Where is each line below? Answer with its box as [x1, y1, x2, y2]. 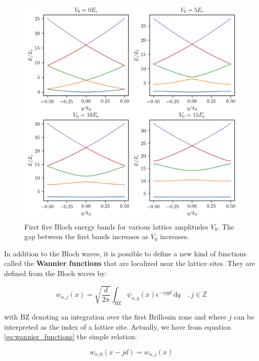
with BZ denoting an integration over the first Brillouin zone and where [4, 311, 227, 322]
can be [234, 311, 254, 322]
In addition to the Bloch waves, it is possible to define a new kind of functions [4, 248, 246, 258]
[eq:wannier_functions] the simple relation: [4, 331, 137, 342]
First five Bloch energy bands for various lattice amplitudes [24, 221, 208, 232]
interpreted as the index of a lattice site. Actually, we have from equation [4, 321, 231, 332]
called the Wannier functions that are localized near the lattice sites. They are [4, 258, 255, 268]
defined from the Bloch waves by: [4, 268, 107, 279]
